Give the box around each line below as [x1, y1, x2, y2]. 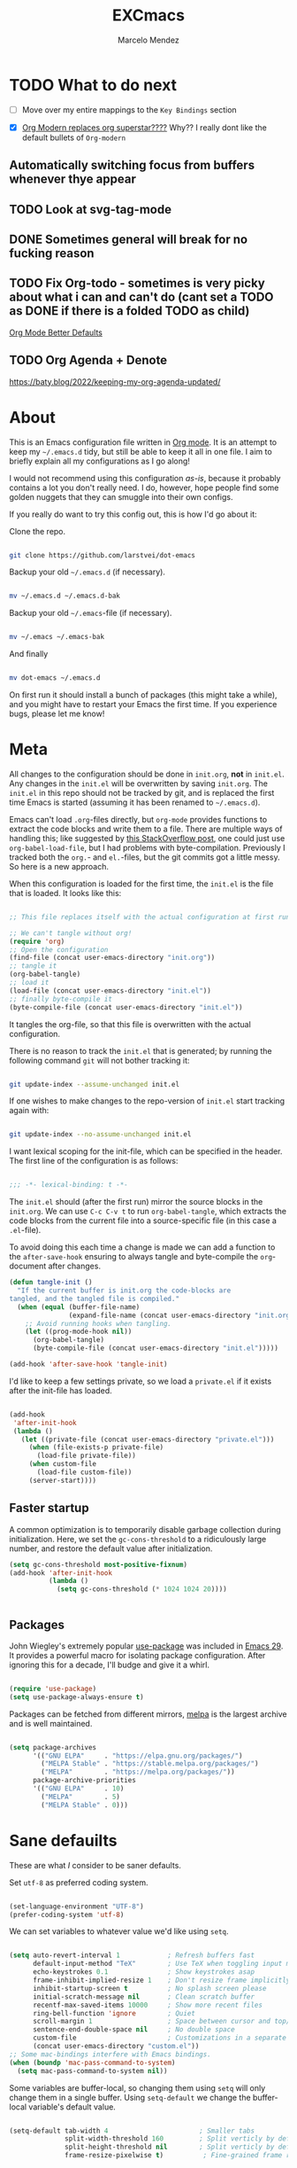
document [9, 1260, 47, 1272]
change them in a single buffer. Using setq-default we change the [9, 2092, 251, 2102]
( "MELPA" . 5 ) [41, 1792, 121, 1801]
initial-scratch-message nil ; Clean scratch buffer [32, 1992, 255, 2001]
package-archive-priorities [32, 1776, 137, 1785]
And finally [9, 649, 49, 659]
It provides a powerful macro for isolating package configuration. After [9, 1649, 266, 1660]
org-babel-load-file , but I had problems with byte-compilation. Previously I [9, 842, 286, 853]
